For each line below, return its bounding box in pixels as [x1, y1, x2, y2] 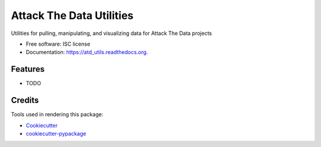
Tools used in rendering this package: [11, 111, 103, 118]
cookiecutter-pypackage [26, 130, 86, 137]
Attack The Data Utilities [11, 9, 134, 22]
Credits [11, 95, 39, 106]
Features [11, 64, 45, 74]
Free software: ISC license [26, 40, 90, 47]
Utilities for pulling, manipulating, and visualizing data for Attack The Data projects [11, 30, 212, 37]
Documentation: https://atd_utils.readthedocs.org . [26, 49, 148, 56]
